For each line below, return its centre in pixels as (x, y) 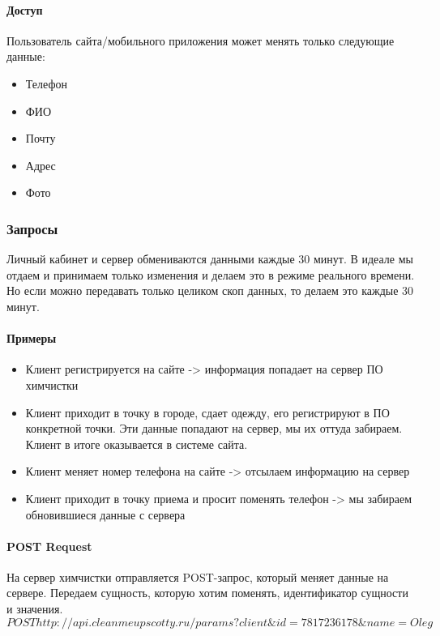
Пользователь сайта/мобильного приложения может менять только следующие (201, 40)
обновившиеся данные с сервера (105, 514)
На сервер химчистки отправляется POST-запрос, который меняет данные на (198, 576)
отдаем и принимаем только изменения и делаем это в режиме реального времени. (211, 274)
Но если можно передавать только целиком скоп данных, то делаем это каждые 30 (210, 290)
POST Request (49, 546)
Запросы (32, 228)
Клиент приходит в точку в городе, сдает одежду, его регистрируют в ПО (207, 412)
